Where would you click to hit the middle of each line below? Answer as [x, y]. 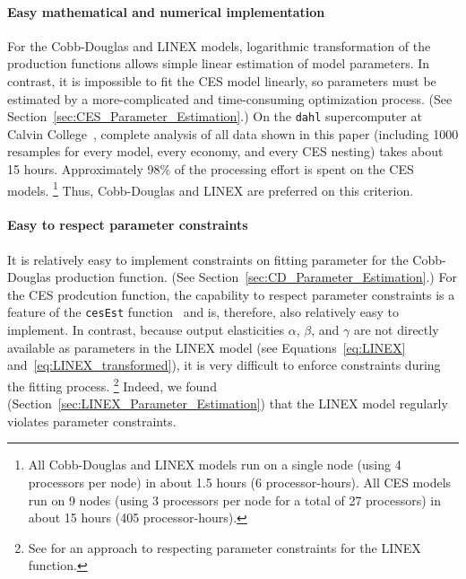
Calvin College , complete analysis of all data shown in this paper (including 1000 [233, 133]
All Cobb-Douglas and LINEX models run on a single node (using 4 [215, 465]
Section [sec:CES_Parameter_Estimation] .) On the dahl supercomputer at [215, 116]
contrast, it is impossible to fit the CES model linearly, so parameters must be [222, 80]
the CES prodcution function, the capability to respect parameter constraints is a [231, 294]
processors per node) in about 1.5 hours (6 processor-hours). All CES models [240, 482]
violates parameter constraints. [92, 421]
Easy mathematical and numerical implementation [166, 11]
